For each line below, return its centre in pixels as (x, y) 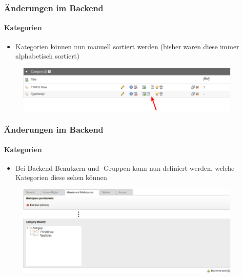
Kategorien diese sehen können (61, 177)
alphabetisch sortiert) (47, 56)
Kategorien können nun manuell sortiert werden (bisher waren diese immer (127, 46)
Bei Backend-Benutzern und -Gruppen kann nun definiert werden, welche (125, 168)
